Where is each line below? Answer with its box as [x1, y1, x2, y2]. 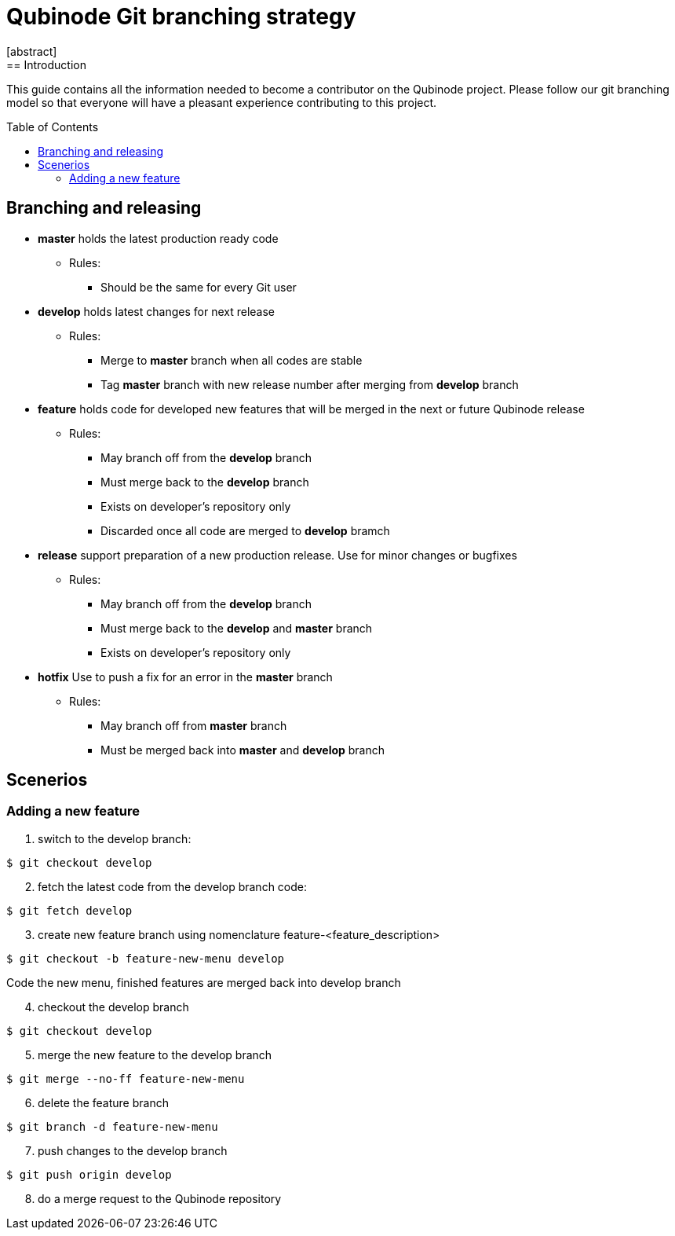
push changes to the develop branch [38, 1143, 228, 1157]
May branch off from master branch [100, 718, 287, 732]
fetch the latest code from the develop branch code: [38, 879, 308, 893]
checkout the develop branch [38, 999, 189, 1014]
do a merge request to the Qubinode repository [38, 1191, 282, 1205]
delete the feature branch [38, 1095, 169, 1109]
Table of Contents [6, 119, 99, 134]
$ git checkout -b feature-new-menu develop [6, 952, 285, 965]
